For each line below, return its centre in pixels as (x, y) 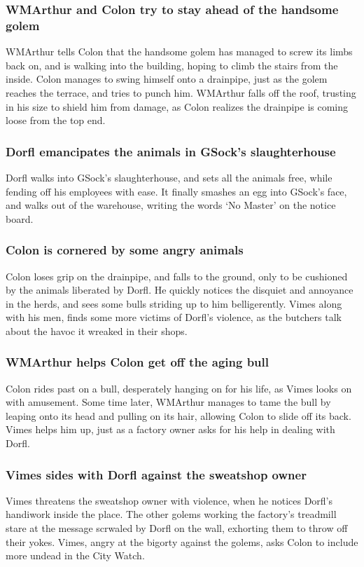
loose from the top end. (56, 120)
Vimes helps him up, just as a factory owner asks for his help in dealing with (170, 429)
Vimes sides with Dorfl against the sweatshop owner (156, 474)
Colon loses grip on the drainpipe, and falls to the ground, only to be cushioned (177, 276)
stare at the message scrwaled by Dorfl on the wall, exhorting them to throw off (177, 528)
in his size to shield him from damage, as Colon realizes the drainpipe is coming (177, 106)
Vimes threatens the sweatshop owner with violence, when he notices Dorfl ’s (169, 500)
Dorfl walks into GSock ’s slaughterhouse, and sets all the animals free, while (169, 177)
